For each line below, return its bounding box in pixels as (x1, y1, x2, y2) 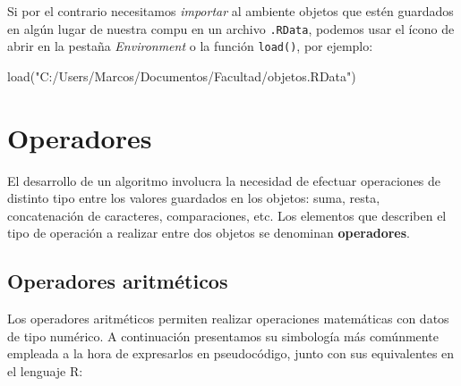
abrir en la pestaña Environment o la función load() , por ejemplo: (7, 37, 373, 55)
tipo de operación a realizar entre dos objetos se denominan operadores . (7, 223, 410, 242)
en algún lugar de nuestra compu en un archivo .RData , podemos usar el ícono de (7, 19, 455, 38)
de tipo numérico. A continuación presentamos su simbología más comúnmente (7, 326, 439, 345)
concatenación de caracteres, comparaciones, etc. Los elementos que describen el (7, 206, 447, 224)
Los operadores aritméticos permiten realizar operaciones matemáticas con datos (7, 309, 449, 328)
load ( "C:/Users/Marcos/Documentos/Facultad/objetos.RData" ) (7, 66, 356, 85)
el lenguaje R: (7, 361, 83, 380)
